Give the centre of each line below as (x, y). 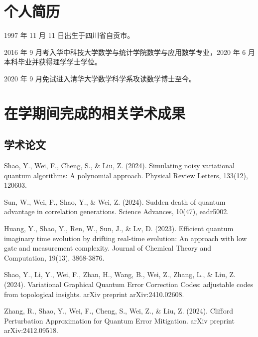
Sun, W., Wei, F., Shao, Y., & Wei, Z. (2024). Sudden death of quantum (115, 201)
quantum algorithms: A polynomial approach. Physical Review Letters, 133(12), (126, 175)
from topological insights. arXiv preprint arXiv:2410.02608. (94, 294)
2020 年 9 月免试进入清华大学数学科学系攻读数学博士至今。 (100, 78)
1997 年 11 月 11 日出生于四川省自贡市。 (69, 35)
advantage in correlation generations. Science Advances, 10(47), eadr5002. (117, 211)
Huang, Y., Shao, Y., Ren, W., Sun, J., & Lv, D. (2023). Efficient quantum (119, 228)
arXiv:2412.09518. (31, 330)
